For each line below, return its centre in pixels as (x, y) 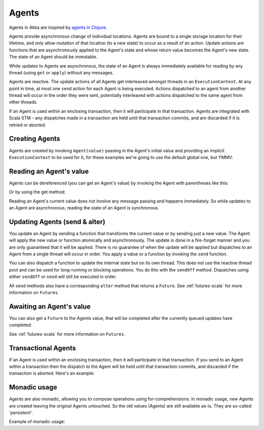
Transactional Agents (43, 348)
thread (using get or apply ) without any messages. (61, 72)
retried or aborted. (28, 125)
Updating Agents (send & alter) (57, 222)
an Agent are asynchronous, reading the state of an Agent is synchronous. (84, 208)
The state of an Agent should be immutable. (53, 57)
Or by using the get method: (37, 192)
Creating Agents (35, 139)
